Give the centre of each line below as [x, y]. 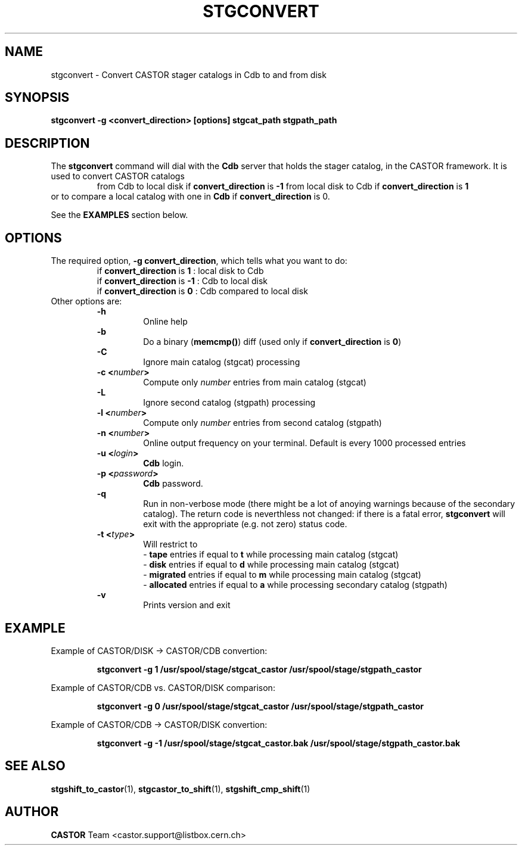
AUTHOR [32, 812]
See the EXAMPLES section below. [119, 215]
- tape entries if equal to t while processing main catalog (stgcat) [271, 555]
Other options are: [86, 301]
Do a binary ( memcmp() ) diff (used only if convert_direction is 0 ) [272, 342]
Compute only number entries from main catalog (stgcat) [255, 382]
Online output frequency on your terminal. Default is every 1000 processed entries [304, 443]
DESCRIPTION [47, 143]
